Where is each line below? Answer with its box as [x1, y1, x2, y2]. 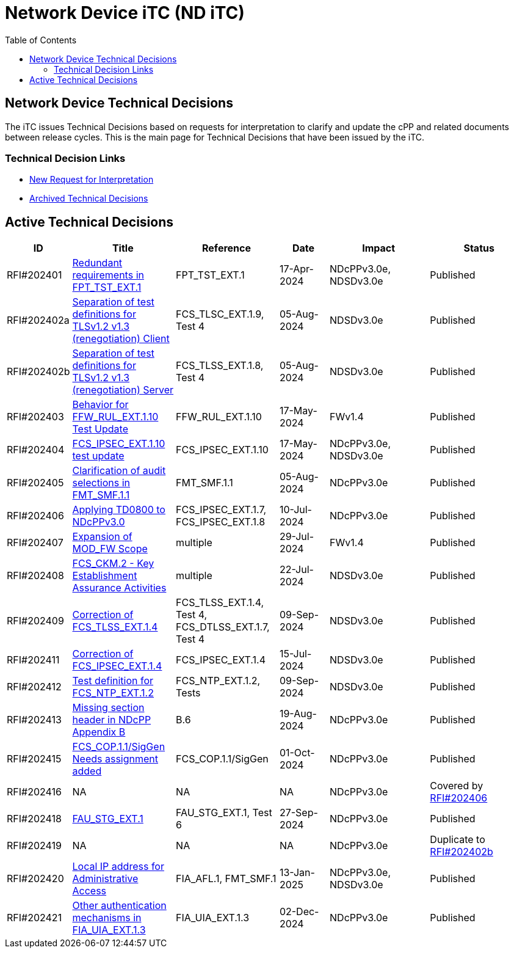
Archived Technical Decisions [29, 193, 148, 204]
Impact [362, 242, 396, 255]
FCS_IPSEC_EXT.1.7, [176, 503, 267, 516]
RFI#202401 [7, 269, 62, 282]
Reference [202, 242, 251, 255]
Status [463, 242, 494, 255]
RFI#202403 [7, 411, 64, 423]
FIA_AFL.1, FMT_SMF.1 [176, 872, 277, 885]
